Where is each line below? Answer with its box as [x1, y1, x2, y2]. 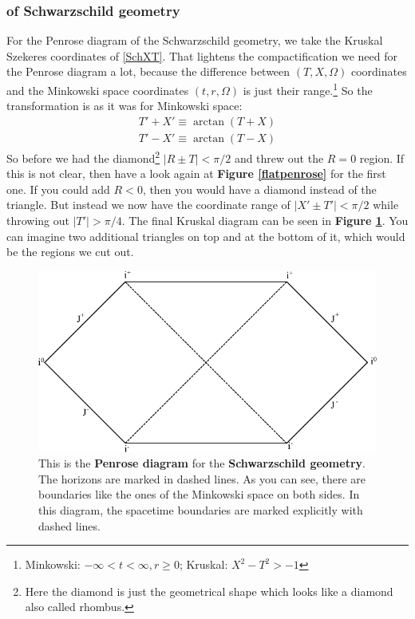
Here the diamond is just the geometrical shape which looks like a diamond [25, 582, 393, 599]
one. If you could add [6, 180, 110, 197]
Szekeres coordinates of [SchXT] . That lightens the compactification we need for [6, 47, 397, 64]
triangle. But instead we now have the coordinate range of [6, 196, 290, 213]
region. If [359, 149, 405, 166]
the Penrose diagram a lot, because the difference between [6, 63, 290, 80]
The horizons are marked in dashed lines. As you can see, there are [38, 470, 366, 487]
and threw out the [234, 149, 324, 166]
